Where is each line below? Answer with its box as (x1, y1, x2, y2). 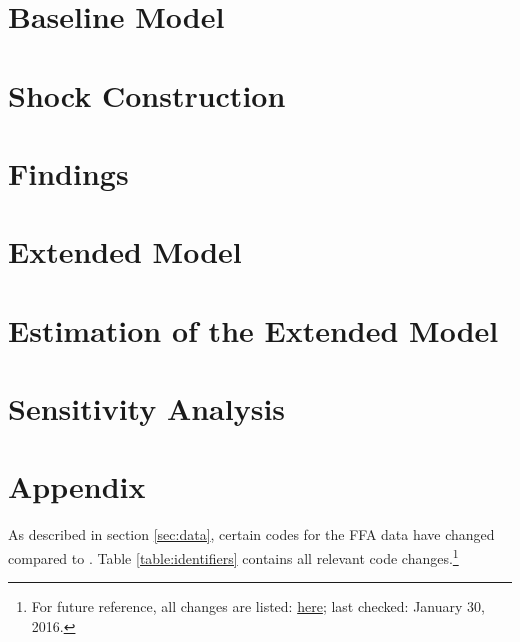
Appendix (8, 466, 146, 507)
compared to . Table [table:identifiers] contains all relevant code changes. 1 (8, 544, 459, 568)
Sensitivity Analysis (8, 388, 286, 429)
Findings (8, 152, 129, 193)
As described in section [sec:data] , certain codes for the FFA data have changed (8, 524, 495, 545)
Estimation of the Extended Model (8, 309, 499, 350)
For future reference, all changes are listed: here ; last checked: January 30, (31, 596, 485, 617)
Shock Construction (8, 74, 286, 115)
